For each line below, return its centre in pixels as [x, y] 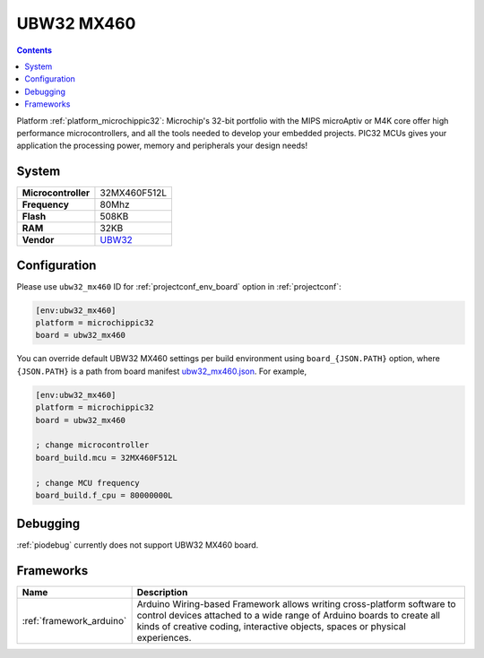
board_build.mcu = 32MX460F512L [107, 458]
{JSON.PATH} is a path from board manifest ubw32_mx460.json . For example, [162, 371]
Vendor [38, 240]
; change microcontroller [92, 445]
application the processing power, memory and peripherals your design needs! [162, 146]
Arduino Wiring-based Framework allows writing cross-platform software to [296, 604]
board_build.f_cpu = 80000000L [104, 495]
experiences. [164, 638]
